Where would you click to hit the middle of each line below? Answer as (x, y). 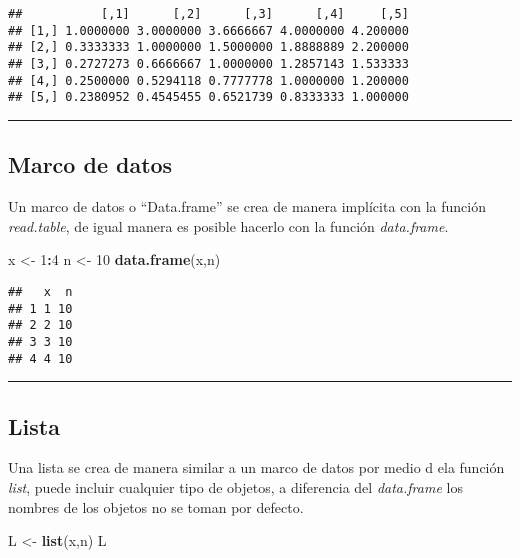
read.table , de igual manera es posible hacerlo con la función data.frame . (228, 225)
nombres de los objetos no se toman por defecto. (156, 506)
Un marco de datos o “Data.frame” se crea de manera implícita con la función (247, 206)
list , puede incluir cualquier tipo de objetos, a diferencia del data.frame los (235, 487)
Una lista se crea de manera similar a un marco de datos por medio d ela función (256, 467)
